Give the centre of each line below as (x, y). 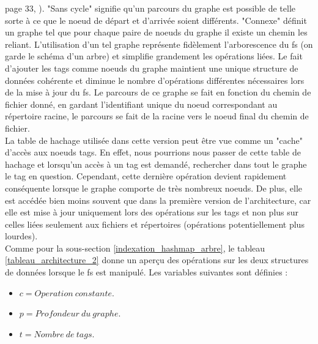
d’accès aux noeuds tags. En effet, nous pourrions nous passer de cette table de (153, 152)
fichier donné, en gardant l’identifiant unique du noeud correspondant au (141, 104)
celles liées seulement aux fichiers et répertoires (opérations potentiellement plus (155, 224)
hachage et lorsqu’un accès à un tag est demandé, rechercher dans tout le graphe (156, 164)
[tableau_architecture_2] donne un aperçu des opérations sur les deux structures (157, 260)
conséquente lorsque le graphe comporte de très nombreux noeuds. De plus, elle (154, 188)
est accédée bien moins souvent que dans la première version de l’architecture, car (158, 200)
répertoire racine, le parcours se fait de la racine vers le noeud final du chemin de (157, 116)
